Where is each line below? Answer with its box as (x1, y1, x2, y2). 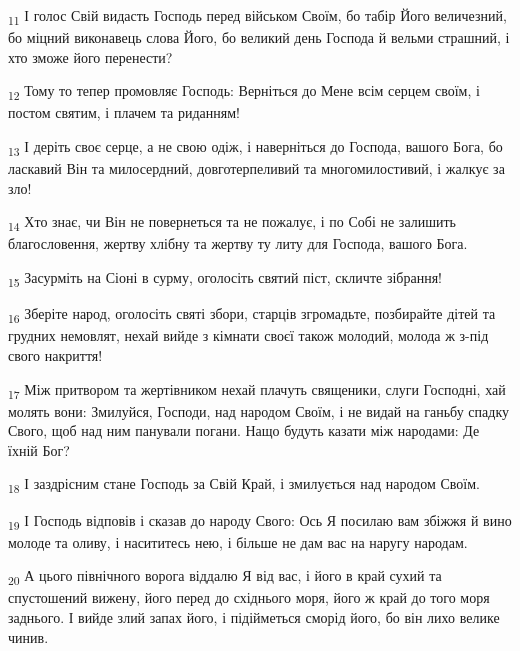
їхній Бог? (8, 439, 70, 460)
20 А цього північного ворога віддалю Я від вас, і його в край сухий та (8, 565, 442, 589)
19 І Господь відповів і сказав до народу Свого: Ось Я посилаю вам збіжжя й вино (8, 509, 512, 533)
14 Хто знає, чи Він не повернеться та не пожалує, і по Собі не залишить (8, 211, 456, 235)
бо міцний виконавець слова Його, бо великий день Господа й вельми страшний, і (8, 27, 510, 48)
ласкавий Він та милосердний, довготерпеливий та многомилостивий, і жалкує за (8, 158, 505, 179)
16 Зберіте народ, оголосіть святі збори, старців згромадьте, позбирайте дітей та (8, 303, 496, 326)
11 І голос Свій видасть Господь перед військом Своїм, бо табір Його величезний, (8, 5, 507, 28)
